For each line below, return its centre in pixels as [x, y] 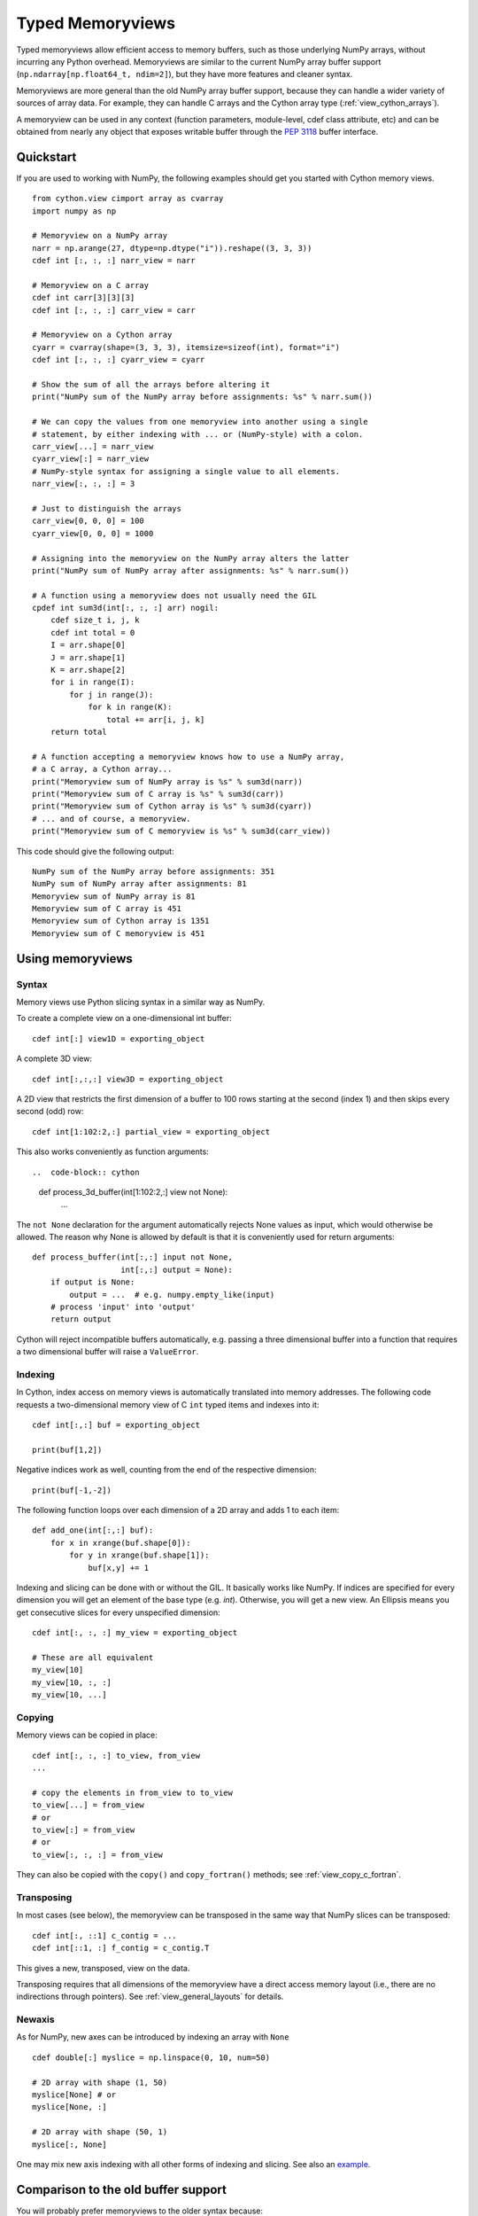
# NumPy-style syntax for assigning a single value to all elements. [186, 471]
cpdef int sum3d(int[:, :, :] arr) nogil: [126, 608]
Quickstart [46, 156]
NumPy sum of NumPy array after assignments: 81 [139, 884]
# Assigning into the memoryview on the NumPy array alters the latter [191, 558]
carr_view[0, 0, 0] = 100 [89, 521]
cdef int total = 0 [93, 632]
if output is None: [93, 1282]
